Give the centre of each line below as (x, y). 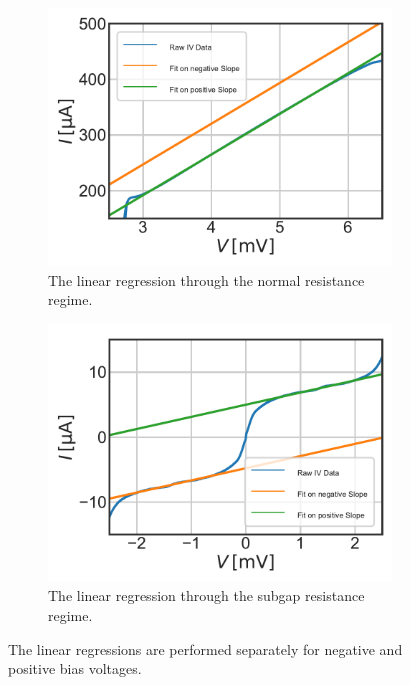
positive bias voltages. (75, 668)
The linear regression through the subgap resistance (206, 595)
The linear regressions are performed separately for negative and (205, 648)
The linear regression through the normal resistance (206, 279)
